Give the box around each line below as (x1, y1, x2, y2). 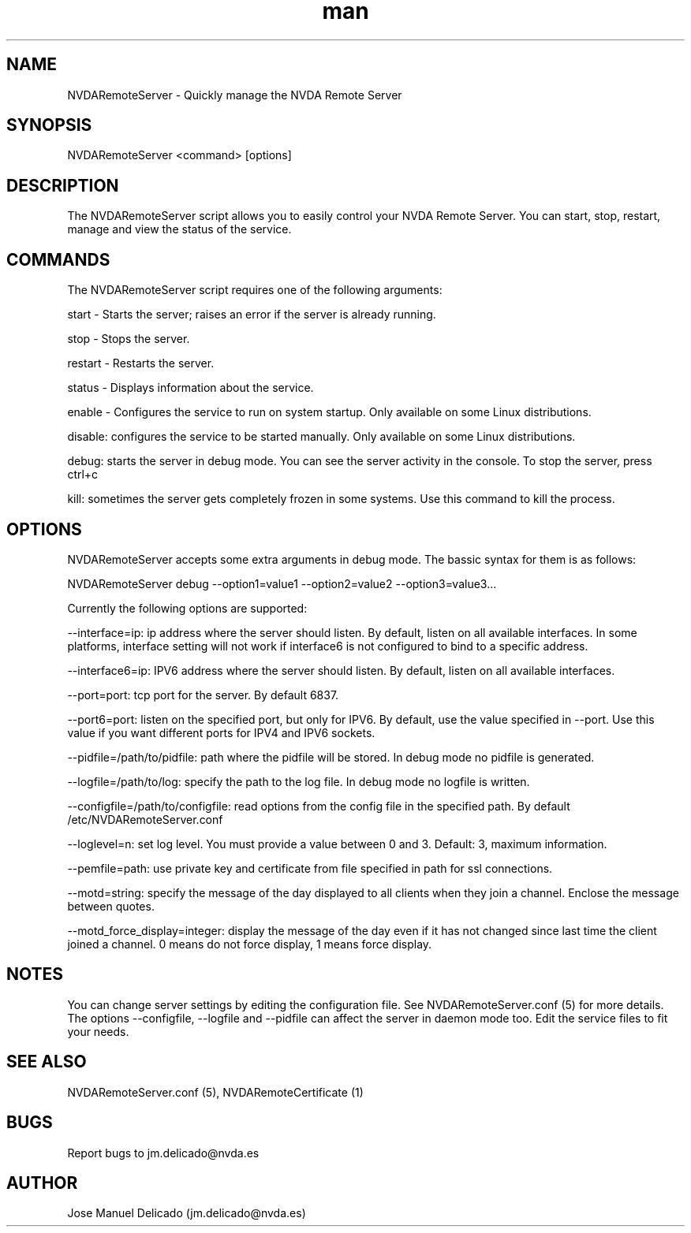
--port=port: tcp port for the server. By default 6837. (67, 687, 339, 702)
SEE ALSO (6, 1052, 87, 1072)
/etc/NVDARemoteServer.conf (67, 812, 223, 826)
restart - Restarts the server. (67, 356, 215, 371)
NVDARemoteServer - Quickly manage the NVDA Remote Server (67, 88, 402, 102)
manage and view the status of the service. (67, 222, 292, 237)
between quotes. (67, 899, 155, 913)
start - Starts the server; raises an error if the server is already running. (67, 307, 436, 322)
